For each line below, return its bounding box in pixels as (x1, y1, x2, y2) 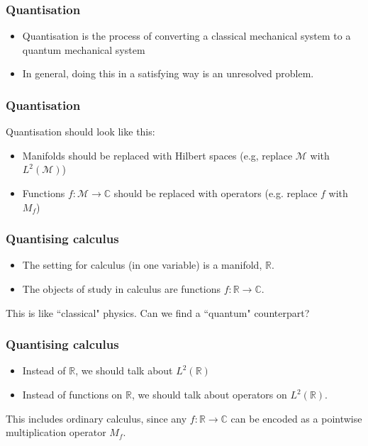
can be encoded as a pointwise (230, 411, 362, 425)
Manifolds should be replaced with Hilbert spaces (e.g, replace (22, 147, 293, 162)
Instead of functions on (22, 387, 123, 401)
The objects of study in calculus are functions (22, 281, 221, 296)
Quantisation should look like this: (6, 124, 155, 139)
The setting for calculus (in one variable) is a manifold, (22, 257, 262, 272)
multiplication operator (6, 425, 106, 440)
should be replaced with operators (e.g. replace (113, 186, 318, 200)
